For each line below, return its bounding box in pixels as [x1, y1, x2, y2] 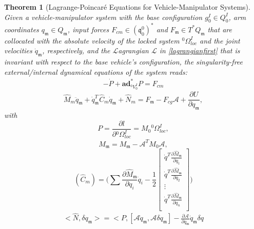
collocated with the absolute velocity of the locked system [4, 35, 180, 46]
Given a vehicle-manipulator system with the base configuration [4, 11, 203, 22]
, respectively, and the [42, 45, 110, 56]
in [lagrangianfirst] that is [159, 45, 240, 56]
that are [207, 24, 232, 34]
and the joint [199, 35, 240, 46]
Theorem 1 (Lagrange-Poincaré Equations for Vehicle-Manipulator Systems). [4, 2, 250, 12]
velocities [4, 45, 32, 56]
